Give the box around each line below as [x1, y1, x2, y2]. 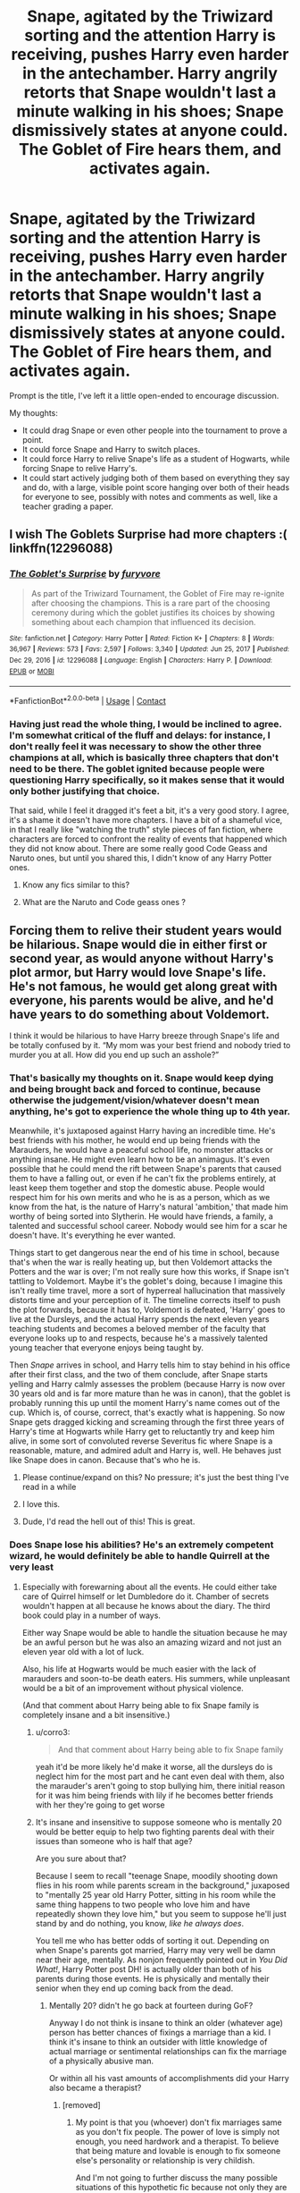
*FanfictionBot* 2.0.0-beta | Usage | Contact [9, 694, 167, 706]
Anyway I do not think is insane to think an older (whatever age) [48, 2017, 284, 2028]
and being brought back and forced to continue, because [9, 1082, 262, 1095]
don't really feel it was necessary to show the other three [9, 740, 262, 752]
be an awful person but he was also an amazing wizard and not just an [21, 1637, 282, 1647]
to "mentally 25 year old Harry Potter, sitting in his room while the [35, 1889, 277, 1900]
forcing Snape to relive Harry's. [21, 462, 138, 473]
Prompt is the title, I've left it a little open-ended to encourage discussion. [9, 390, 279, 401]
